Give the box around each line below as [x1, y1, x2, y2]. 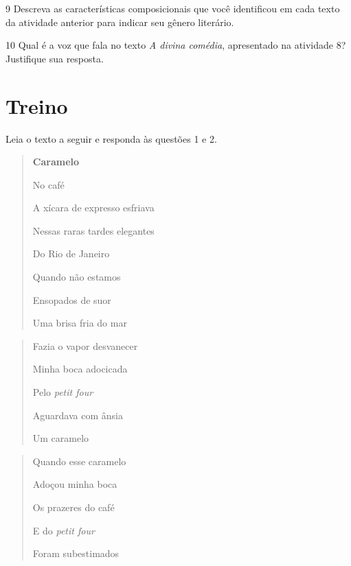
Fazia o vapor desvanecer [32, 338, 138, 353]
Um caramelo [32, 431, 89, 445]
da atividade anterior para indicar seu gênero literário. [5, 14, 234, 29]
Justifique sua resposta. [5, 51, 104, 65]
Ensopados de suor [32, 292, 111, 307]
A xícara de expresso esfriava [32, 200, 155, 215]
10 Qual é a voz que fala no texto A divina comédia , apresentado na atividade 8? [5, 38, 346, 52]
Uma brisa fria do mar [32, 316, 127, 330]
